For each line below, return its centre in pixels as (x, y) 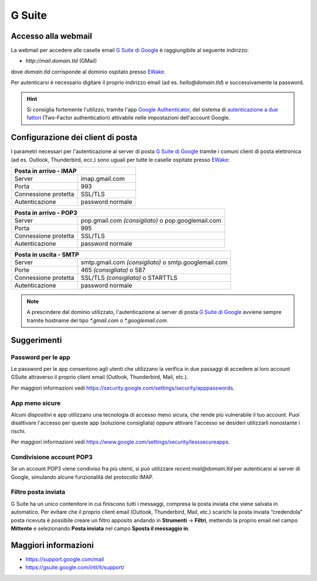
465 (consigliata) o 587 (113, 270)
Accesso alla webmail (51, 36)
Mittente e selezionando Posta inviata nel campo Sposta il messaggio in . (100, 528)
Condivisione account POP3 (52, 457)
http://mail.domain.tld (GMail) (61, 61)
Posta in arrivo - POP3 (46, 213)
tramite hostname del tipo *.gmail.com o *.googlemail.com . (97, 320)
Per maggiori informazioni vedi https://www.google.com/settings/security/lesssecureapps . (120, 442)
